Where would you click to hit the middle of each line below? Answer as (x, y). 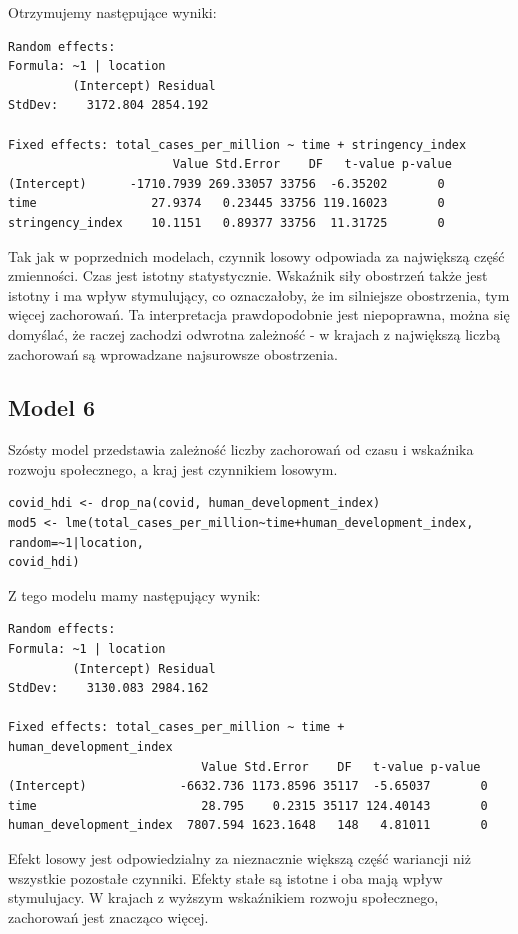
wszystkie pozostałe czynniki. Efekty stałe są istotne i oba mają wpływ (225, 877)
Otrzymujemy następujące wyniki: (112, 12)
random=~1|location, (76, 542)
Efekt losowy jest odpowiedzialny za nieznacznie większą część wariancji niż (239, 857)
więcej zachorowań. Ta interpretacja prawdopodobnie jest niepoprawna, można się (259, 314)
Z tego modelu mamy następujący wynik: (134, 594)
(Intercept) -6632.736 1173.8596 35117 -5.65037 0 (248, 786)
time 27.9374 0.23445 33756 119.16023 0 (226, 203)
